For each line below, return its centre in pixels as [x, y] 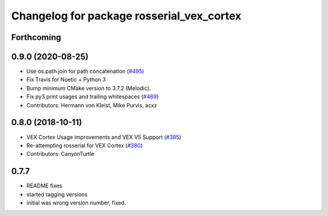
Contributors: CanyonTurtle [60, 154]
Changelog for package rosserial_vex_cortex [126, 16]
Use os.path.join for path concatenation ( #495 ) [85, 71]
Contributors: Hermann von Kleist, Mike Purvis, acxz [92, 105]
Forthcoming [36, 37]
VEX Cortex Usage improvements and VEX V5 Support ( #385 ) [104, 137]
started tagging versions [57, 194]
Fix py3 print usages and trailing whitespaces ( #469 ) [93, 96]
